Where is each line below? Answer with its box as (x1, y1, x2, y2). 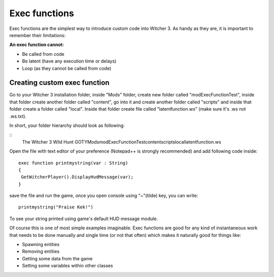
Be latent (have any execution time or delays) (22, 58, 117, 64)
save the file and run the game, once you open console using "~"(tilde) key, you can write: (9, 193, 198, 199)
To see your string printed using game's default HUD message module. (9, 216, 158, 222)
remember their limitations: (9, 32, 66, 38)
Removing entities (22, 249, 60, 255)
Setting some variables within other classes (22, 263, 113, 269)
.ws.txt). (9, 113, 27, 119)
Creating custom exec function (9, 79, 110, 87)
